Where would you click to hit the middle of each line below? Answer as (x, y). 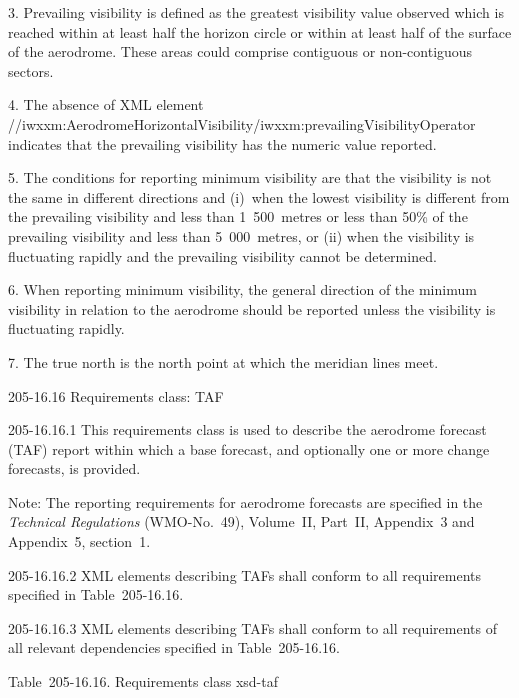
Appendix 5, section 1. (79, 541)
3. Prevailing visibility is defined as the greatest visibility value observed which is (256, 12)
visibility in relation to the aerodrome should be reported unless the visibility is (252, 308)
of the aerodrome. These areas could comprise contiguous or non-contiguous (240, 51)
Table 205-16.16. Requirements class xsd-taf (143, 681)
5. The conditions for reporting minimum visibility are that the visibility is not (250, 177)
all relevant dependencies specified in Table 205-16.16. (174, 647)
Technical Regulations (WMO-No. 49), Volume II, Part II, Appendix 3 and (241, 521)
